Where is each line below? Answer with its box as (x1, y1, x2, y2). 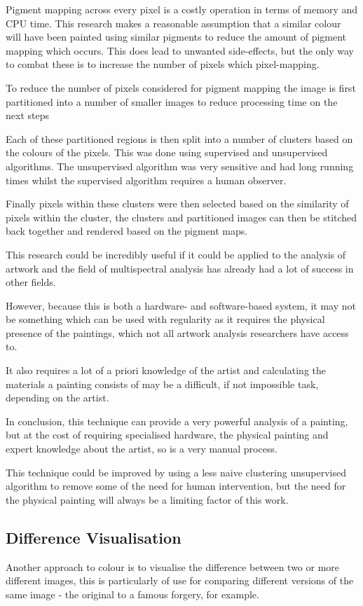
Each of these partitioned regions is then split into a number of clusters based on (6, 131, 353, 146)
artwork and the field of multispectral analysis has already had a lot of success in (6, 261, 354, 275)
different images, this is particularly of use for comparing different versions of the (6, 573, 354, 588)
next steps (6, 108, 49, 123)
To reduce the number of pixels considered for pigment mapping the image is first (6, 80, 356, 95)
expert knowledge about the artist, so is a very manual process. (6, 441, 278, 456)
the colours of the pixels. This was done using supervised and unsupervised (6, 145, 328, 160)
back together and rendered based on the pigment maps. (6, 223, 248, 238)
